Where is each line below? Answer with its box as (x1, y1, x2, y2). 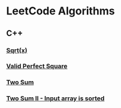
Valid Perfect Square (6, 62, 68, 70)
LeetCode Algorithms (6, 4, 115, 18)
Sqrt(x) (6, 46, 28, 55)
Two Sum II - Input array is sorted (6, 94, 105, 103)
